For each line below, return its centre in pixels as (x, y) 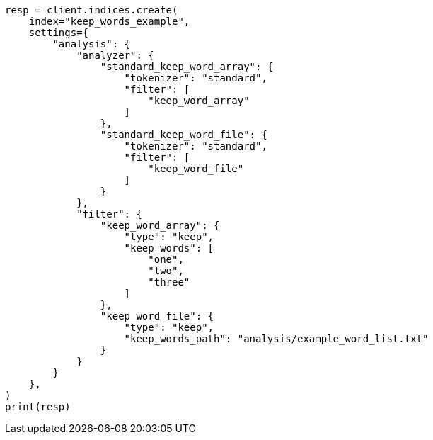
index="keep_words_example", (109, 21)
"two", (166, 271)
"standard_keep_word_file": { (184, 135)
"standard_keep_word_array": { (187, 67)
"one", (166, 259)
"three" (169, 282)
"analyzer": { (115, 55)
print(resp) (38, 407)
